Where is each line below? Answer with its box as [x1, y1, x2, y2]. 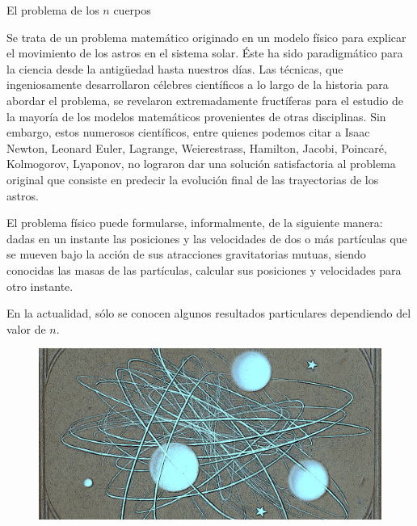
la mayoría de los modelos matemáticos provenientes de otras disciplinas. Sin [6, 107, 386, 124]
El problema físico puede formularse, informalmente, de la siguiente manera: [6, 214, 383, 231]
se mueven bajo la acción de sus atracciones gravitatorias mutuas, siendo [6, 246, 366, 263]
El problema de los [6, 2, 99, 18]
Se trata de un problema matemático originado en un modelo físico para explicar [6, 28, 406, 45]
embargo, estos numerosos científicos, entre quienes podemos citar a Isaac [6, 124, 370, 141]
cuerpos [113, 2, 151, 18]
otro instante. [6, 277, 74, 294]
